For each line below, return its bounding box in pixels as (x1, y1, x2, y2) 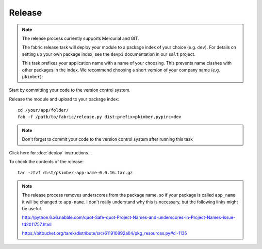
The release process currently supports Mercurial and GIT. (22, 35, 139, 41)
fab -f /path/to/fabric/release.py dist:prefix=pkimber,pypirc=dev (17, 114, 181, 120)
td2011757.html (22, 221, 52, 227)
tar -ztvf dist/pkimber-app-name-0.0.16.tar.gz (17, 170, 133, 176)
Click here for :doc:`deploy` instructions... (9, 149, 92, 155)
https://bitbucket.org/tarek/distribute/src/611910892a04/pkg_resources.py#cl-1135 (22, 231, 187, 236)
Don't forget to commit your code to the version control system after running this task (22, 136, 193, 142)
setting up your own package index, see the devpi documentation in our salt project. (22, 51, 196, 57)
